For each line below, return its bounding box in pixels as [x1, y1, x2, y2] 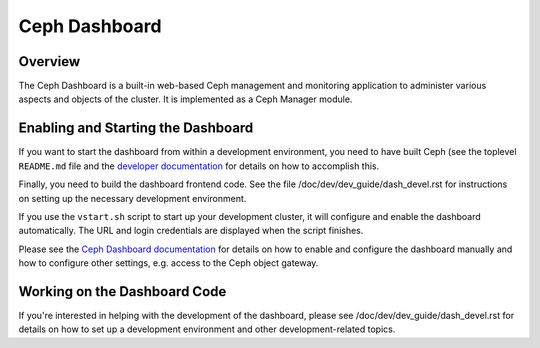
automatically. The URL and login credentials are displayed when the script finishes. [18, 225, 364, 237]
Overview [18, 53, 81, 70]
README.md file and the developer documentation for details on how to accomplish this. [18, 160, 380, 172]
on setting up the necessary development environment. [18, 192, 247, 204]
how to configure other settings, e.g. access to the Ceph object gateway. [18, 257, 319, 269]
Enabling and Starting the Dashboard [18, 120, 254, 137]
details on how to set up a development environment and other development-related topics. [18, 323, 396, 335]
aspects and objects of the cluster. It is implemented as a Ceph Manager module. [18, 93, 353, 105]
